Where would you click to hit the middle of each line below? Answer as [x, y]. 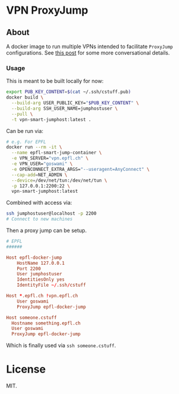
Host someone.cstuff [32, 317]
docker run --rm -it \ [34, 147]
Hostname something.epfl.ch [46, 323]
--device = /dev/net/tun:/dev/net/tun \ [60, 180]
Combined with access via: [39, 203]
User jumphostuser [39, 274]
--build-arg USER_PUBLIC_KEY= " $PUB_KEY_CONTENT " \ [75, 103]
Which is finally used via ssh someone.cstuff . [61, 345]
